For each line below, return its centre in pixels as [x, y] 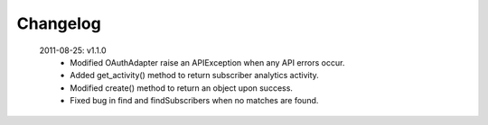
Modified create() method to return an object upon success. [182, 88]
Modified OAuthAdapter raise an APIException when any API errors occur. [207, 62]
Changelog [59, 23]
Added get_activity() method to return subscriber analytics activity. [195, 76]
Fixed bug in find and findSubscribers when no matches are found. [194, 101]
